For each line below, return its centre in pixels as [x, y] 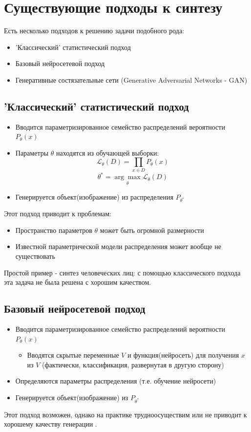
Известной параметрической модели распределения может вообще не [118, 246]
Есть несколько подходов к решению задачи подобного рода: [94, 31]
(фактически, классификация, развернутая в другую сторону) [133, 364]
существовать [35, 256]
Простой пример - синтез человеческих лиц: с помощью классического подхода [122, 272]
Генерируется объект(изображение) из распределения [94, 196]
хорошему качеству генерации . [51, 424]
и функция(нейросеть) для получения [183, 355]
